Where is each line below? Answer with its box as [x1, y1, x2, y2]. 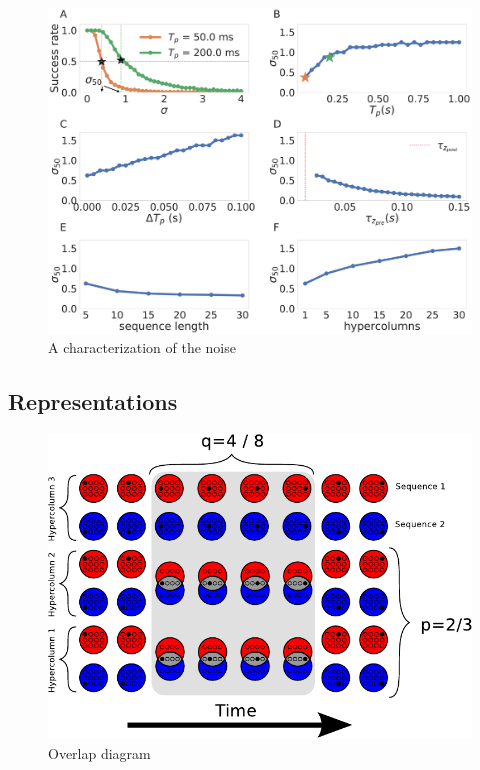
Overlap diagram [48, 742, 151, 763]
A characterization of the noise [48, 337, 236, 358]
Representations [8, 386, 178, 417]
